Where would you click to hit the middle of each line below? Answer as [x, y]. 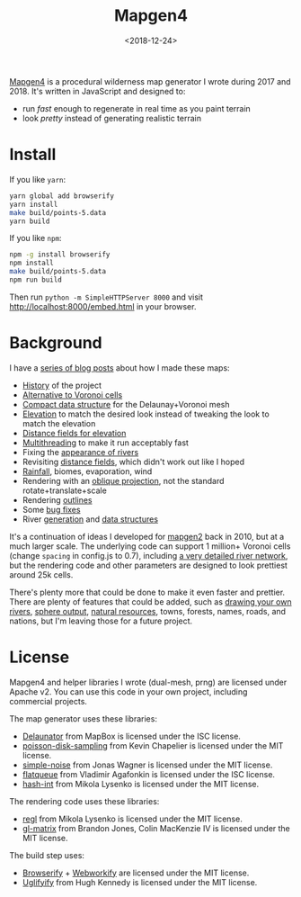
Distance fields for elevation [74, 433]
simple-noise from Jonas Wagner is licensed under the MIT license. [147, 765]
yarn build [30, 221]
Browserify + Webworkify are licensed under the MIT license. [136, 873]
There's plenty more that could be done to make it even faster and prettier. [147, 592]
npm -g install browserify [60, 255]
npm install [31, 263]
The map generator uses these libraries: [83, 718]
